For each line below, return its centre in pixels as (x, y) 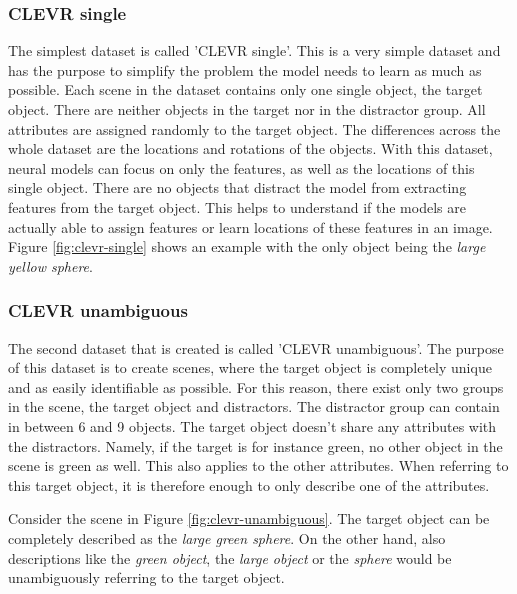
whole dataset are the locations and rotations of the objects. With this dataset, (250, 148)
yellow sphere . (50, 265)
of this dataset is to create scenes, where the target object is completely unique (250, 367)
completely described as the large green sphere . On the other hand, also (227, 537)
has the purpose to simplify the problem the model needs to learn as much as (245, 69)
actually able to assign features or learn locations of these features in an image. (250, 226)
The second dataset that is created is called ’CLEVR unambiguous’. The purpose (256, 347)
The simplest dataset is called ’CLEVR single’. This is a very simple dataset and (254, 50)
